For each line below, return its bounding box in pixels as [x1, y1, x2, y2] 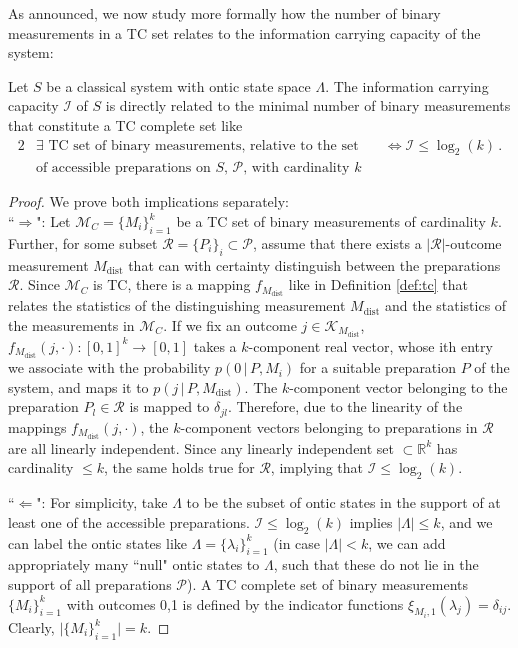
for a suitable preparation [299, 357, 456, 378]
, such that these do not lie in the [273, 554, 479, 575]
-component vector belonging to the [289, 376, 508, 397]
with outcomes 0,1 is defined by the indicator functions [66, 593, 404, 614]
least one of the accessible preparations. [8, 511, 250, 532]
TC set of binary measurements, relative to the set [48, 138, 359, 153]
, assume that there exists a [252, 232, 422, 253]
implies [349, 511, 393, 532]
